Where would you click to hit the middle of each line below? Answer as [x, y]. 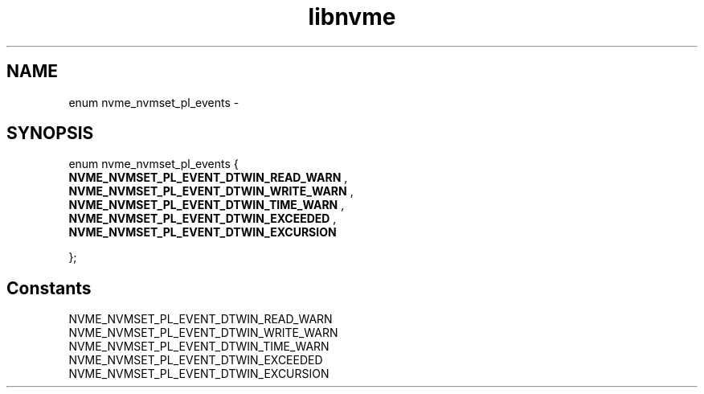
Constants [49, 288]
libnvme [352, 17]
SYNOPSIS [50, 133]
